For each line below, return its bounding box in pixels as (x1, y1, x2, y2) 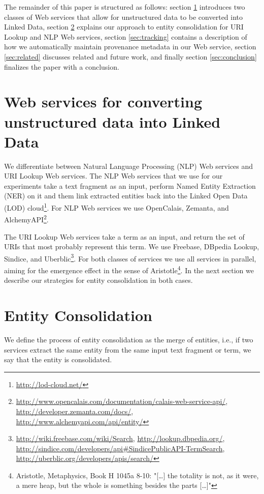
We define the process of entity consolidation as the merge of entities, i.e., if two (4, 334, 253, 344)
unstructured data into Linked (4, 111, 221, 132)
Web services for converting (4, 91, 203, 112)
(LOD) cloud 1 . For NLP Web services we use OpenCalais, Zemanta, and (4, 201, 229, 213)
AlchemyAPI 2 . (4, 213, 49, 224)
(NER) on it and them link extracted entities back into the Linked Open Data (4, 190, 248, 201)
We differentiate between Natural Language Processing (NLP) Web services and (4, 160, 253, 171)
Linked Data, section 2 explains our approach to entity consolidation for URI (4, 21, 244, 32)
